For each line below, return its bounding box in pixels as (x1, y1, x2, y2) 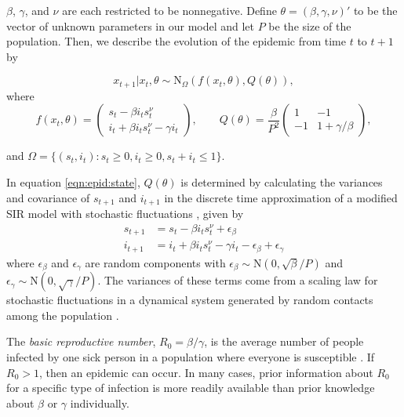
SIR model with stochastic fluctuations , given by (6, 205, 244, 222)
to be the (353, 2, 398, 18)
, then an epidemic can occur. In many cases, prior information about (38, 364, 373, 380)
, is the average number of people (204, 333, 364, 350)
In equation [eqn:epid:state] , (6, 174, 140, 190)
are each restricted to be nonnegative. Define (62, 2, 277, 18)
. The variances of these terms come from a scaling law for (97, 272, 378, 288)
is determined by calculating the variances (180, 174, 383, 190)
